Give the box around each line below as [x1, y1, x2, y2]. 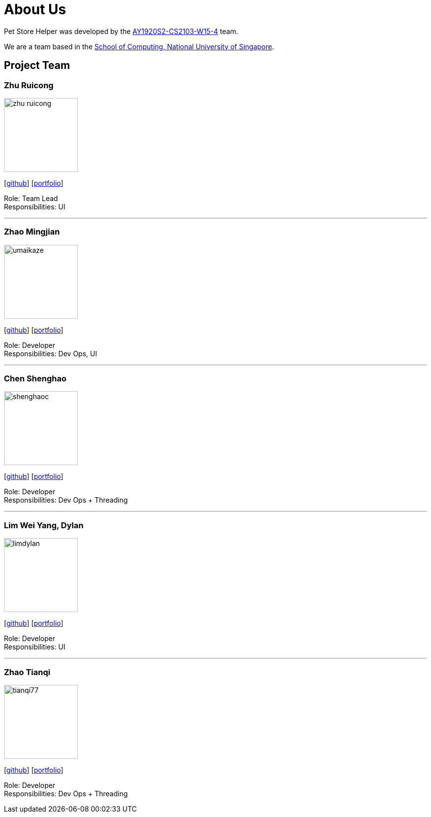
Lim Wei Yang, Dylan [4, 520, 84, 530]
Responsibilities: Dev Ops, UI [4, 349, 97, 358]
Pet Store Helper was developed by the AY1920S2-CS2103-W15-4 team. [4, 27, 238, 35]
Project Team [4, 59, 70, 72]
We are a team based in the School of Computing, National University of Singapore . [4, 42, 275, 51]
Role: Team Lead [4, 194, 58, 203]
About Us [4, 1, 66, 18]
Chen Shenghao [4, 374, 66, 384]
